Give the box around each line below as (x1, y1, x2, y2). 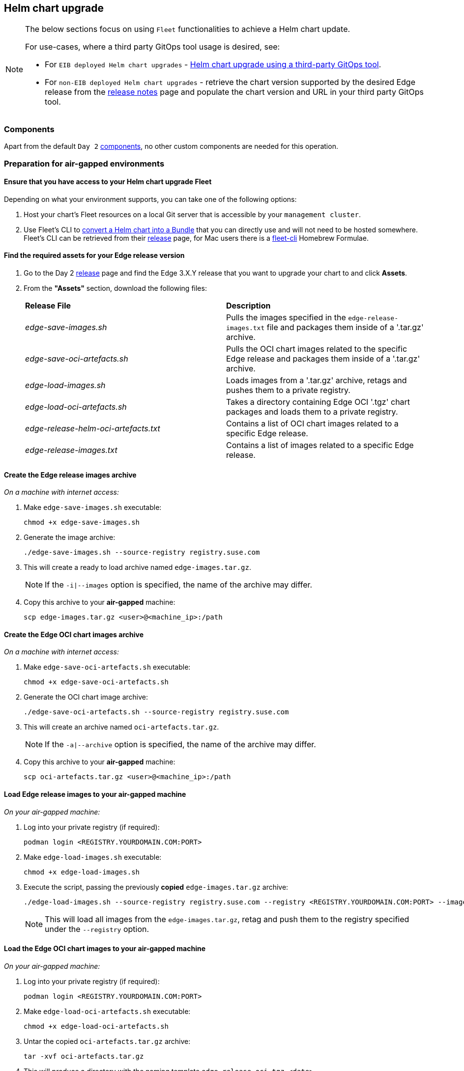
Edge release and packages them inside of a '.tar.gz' (226, 353, 420, 364)
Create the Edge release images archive (4, 470, 137, 479)
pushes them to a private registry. (226, 385, 350, 395)
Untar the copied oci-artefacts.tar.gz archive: (24, 1037, 191, 1045)
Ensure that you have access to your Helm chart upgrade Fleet (4, 177, 212, 186)
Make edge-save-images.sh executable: (24, 503, 162, 512)
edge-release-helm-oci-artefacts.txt (25, 423, 160, 433)
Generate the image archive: (24, 533, 116, 542)
